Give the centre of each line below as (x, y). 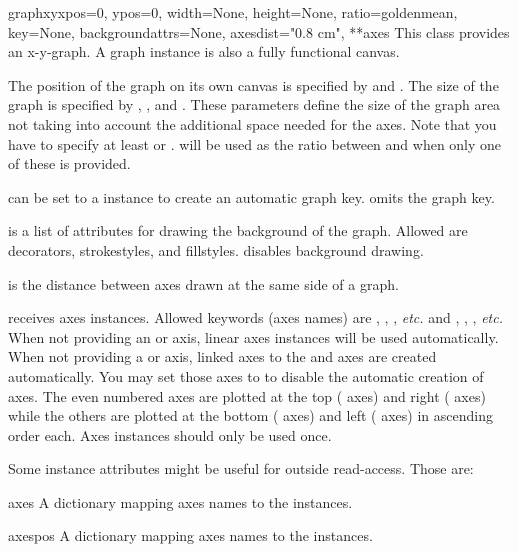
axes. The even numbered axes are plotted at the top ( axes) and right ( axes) (247, 395)
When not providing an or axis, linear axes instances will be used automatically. (253, 336)
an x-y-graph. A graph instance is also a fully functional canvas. (204, 51)
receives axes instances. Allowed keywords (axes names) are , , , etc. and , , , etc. (255, 317)
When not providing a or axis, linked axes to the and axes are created (222, 356)
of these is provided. (69, 163)
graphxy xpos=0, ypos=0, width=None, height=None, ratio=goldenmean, (233, 12)
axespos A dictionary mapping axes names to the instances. (190, 535)
